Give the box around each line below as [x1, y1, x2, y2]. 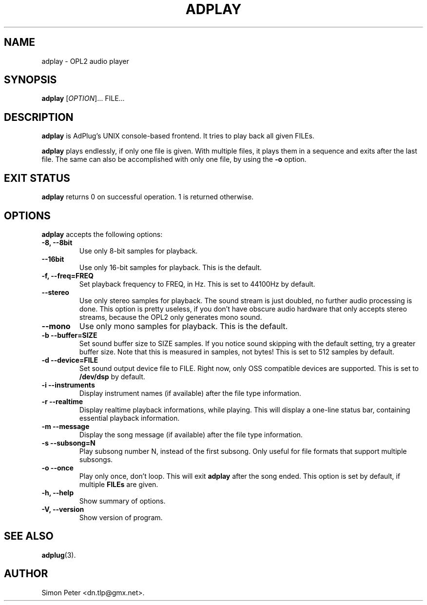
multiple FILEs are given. [79, 480, 158, 488]
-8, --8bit [41, 238, 73, 247]
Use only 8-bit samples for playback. [79, 246, 198, 255]
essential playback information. [79, 413, 180, 422]
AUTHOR [4, 567, 48, 580]
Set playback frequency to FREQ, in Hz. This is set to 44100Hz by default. [79, 279, 315, 288]
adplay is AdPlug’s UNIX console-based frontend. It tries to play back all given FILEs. [41, 132, 314, 140]
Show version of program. [79, 513, 163, 522]
